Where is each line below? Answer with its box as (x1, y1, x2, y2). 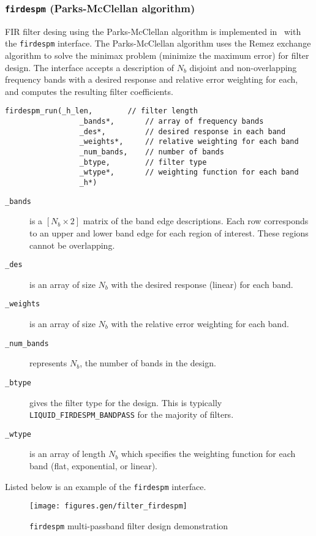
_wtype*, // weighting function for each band (79, 168, 299, 177)
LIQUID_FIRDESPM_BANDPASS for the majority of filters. (29, 408, 234, 421)
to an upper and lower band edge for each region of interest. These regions (29, 226, 309, 239)
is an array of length (29, 447, 106, 460)
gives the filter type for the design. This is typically (29, 396, 222, 409)
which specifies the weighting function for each (121, 447, 296, 460)
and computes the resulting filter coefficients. (5, 85, 173, 97)
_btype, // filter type (79, 157, 207, 167)
